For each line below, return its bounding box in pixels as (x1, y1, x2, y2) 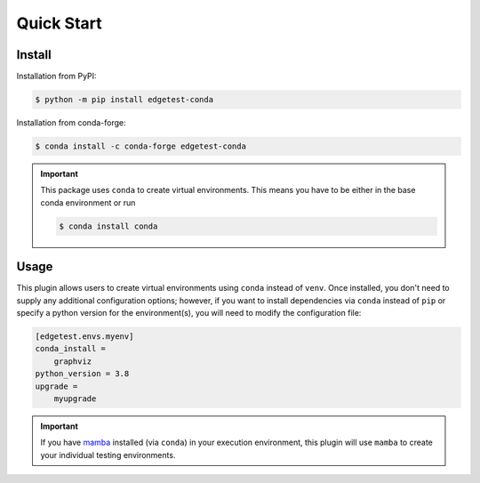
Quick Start (16, 13, 102, 33)
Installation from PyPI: (16, 71, 97, 82)
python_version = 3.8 (35, 369, 130, 379)
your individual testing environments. (40, 449, 176, 460)
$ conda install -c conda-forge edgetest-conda (35, 141, 246, 151)
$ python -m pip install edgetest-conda (35, 94, 213, 105)
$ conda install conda (59, 221, 158, 231)
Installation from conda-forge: (16, 117, 126, 128)
